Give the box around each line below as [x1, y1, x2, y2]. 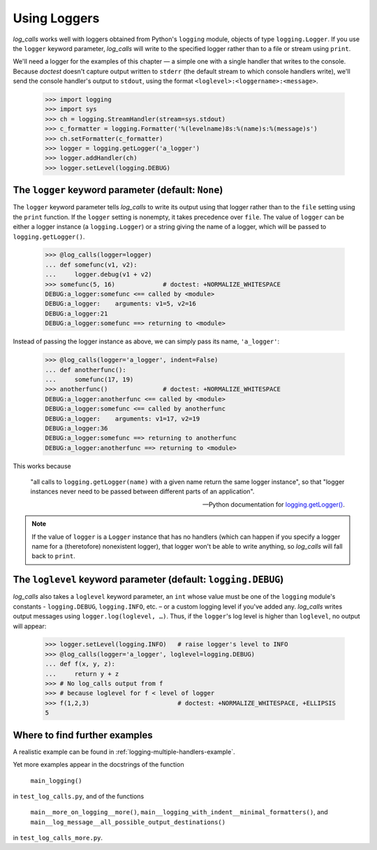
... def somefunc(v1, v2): [45, 260, 138, 269]
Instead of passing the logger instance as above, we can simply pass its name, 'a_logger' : [13, 337, 279, 345]
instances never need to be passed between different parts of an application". [30, 487, 255, 495]
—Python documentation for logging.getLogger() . [202, 500, 345, 509]
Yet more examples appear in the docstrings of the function [13, 761, 184, 769]
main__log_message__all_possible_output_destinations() [30, 818, 226, 826]
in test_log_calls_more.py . [13, 834, 103, 842]
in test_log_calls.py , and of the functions [13, 792, 145, 800]
